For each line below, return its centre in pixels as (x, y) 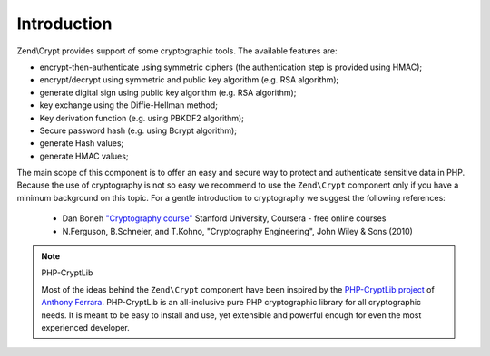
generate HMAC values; (84, 156)
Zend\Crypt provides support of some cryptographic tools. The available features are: (177, 51)
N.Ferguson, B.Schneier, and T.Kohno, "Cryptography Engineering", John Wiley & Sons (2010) (237, 231)
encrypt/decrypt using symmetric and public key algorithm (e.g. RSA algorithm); (189, 80)
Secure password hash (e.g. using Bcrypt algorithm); (138, 130)
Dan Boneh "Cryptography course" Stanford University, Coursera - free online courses (224, 218)
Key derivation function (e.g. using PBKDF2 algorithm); (142, 118)
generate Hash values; (82, 143)
